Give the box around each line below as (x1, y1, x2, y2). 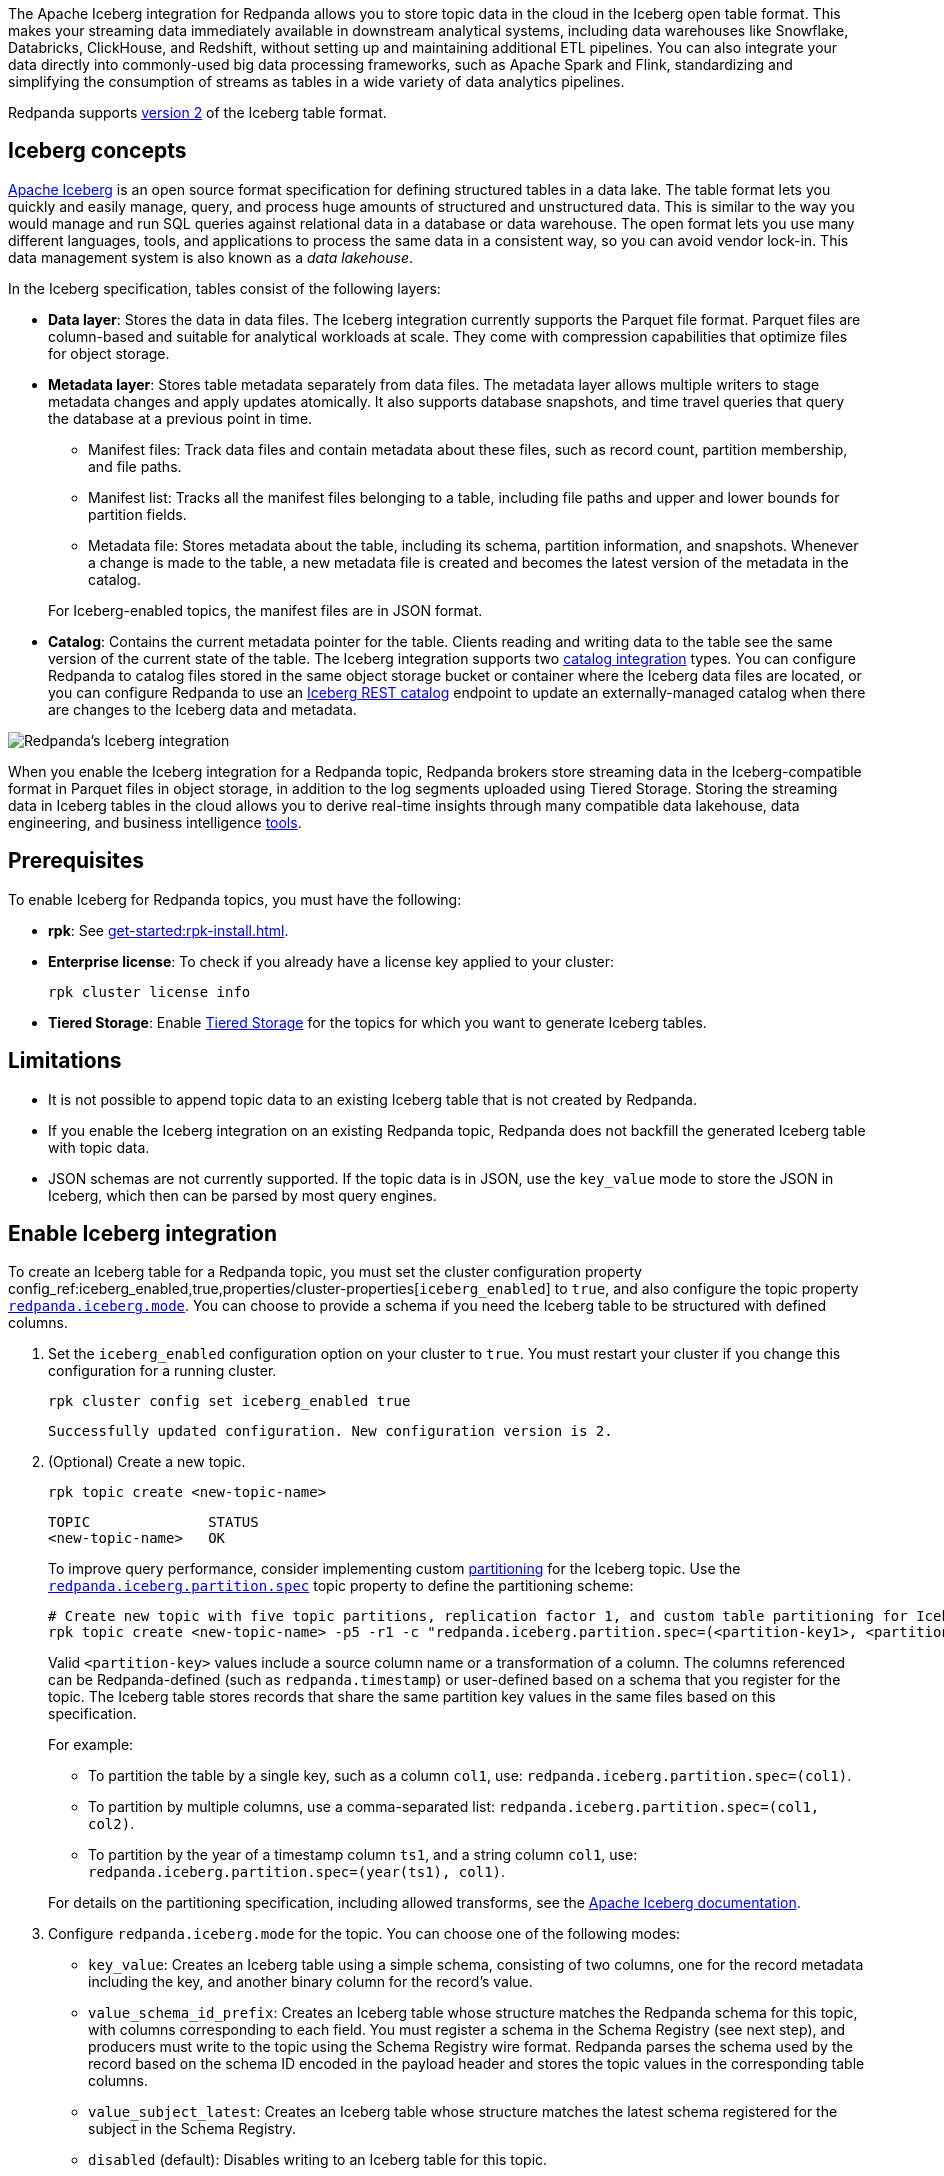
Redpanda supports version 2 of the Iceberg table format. (8, 104, 387, 121)
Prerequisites (8, 848, 144, 874)
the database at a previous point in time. (48, 409, 313, 427)
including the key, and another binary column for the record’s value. (88, 1973, 533, 1991)
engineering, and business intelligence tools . (8, 813, 302, 831)
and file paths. (88, 457, 182, 475)
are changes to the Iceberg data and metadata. (48, 700, 357, 718)
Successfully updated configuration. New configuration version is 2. (48, 1423, 613, 1440)
